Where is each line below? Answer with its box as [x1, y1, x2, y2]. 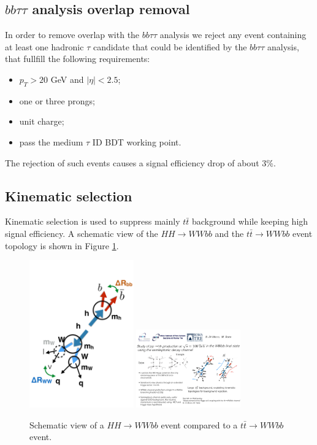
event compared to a [161, 418, 238, 431]
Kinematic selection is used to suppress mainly [5, 215, 180, 228]
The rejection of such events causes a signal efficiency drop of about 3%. [5, 156, 276, 169]
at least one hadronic [5, 40, 84, 53]
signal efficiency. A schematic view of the [5, 226, 158, 239]
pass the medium [19, 135, 83, 148]
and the [215, 226, 244, 239]
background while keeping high [191, 215, 308, 228]
